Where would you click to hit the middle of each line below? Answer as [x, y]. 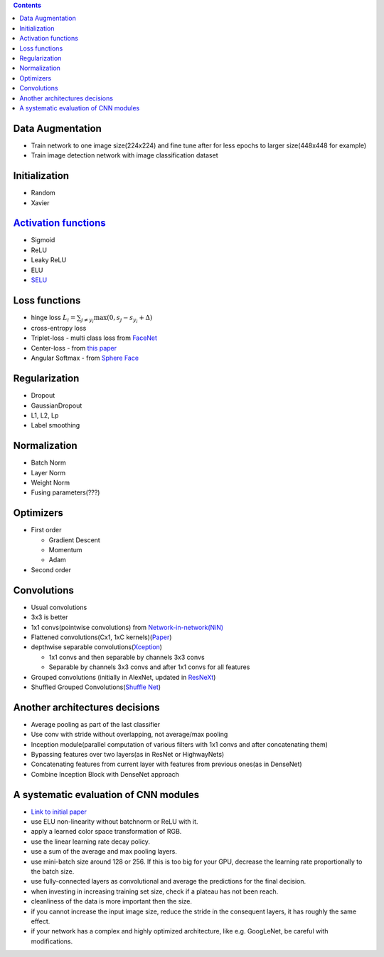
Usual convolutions [59, 607]
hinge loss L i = [53, 318]
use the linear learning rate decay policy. [91, 842]
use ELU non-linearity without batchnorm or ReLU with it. [114, 822]
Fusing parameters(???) [65, 492]
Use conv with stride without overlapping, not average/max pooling [129, 735]
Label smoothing [55, 425]
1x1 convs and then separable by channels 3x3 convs [127, 657]
